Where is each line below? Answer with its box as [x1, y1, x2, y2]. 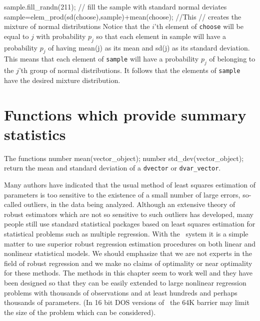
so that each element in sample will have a [96, 30, 226, 41]
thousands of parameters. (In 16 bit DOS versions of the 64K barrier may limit [4, 297, 249, 307]
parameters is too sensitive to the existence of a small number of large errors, [4, 189, 240, 199]
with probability [36, 30, 86, 41]
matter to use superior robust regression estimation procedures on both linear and [4, 238, 255, 248]
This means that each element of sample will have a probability [4, 53, 199, 64]
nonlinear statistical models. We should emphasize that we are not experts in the [4, 248, 252, 258]
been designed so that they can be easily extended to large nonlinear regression [4, 277, 246, 287]
